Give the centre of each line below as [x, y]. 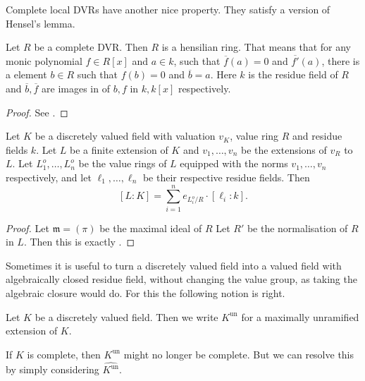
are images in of [76, 88]
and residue [317, 136]
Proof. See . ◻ [37, 112]
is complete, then [64, 354]
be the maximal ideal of [151, 228]
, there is [341, 60]
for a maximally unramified [300, 316]
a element [26, 74]
